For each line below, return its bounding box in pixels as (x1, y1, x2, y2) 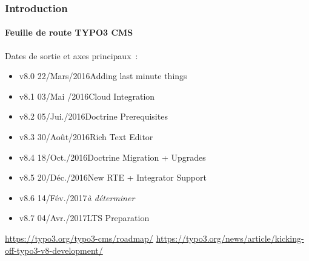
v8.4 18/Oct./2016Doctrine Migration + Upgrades (19, 150, 206, 163)
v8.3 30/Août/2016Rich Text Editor (19, 130, 153, 143)
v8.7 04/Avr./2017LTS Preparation (19, 211, 150, 224)
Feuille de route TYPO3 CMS (5, 26, 133, 39)
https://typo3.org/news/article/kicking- (156, 231, 304, 244)
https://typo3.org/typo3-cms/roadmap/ (5, 231, 153, 244)
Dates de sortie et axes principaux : (5, 49, 138, 62)
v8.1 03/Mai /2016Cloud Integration (19, 89, 155, 102)
